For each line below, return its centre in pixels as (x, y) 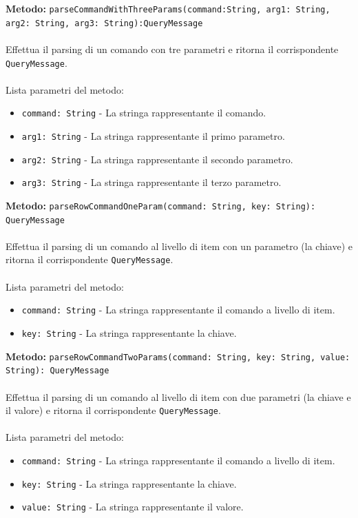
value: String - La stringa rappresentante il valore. (133, 507)
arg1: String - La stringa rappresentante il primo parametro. (153, 136)
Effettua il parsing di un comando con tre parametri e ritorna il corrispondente (172, 49)
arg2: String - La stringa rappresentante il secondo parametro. (157, 159)
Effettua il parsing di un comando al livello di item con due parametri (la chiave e (178, 396)
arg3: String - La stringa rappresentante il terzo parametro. (151, 182)
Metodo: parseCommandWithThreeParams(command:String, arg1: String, (168, 8)
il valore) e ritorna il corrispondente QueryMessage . (113, 410)
